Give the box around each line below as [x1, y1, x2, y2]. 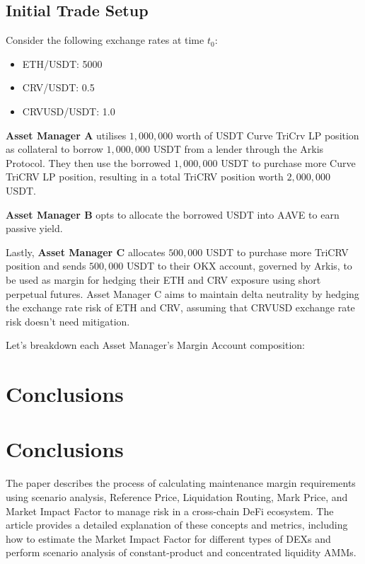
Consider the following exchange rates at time [6, 33, 204, 47]
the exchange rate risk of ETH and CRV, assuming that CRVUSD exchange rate [6, 300, 355, 315]
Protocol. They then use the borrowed [6, 155, 171, 170]
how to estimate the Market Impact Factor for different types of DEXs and [6, 531, 331, 546]
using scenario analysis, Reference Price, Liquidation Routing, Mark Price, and [6, 489, 348, 504]
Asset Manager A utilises [6, 127, 127, 142]
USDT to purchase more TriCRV [206, 244, 349, 259]
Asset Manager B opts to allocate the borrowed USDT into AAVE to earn [6, 207, 340, 221]
